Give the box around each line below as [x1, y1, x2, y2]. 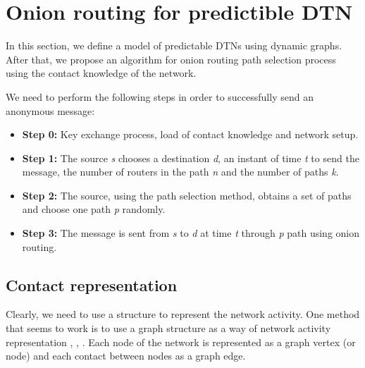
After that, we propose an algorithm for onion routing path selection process [6, 51, 336, 66]
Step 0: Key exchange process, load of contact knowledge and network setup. [22, 127, 359, 142]
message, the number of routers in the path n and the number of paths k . [22, 164, 339, 179]
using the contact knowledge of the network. [6, 66, 197, 80]
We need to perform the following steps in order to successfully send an [6, 89, 314, 104]
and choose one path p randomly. [22, 202, 166, 216]
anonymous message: [6, 103, 95, 118]
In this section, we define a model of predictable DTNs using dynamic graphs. [6, 38, 342, 53]
